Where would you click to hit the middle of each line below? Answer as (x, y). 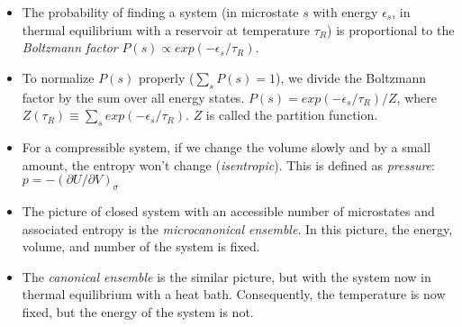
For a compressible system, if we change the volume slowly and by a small (226, 146)
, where (417, 97)
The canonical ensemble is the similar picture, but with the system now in (226, 276)
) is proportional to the (391, 29)
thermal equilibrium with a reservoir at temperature (166, 29)
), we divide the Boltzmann (351, 77)
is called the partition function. (292, 115)
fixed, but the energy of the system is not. (138, 311)
